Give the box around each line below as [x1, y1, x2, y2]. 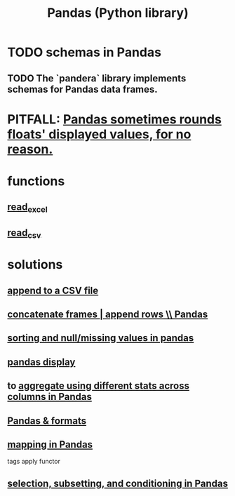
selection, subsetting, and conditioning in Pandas [7, 477, 228, 489]
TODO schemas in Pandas [7, 44, 161, 60]
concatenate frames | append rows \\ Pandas [7, 309, 208, 321]
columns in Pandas [7, 391, 93, 403]
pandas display [7, 356, 76, 368]
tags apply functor [7, 457, 61, 466]
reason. [7, 141, 53, 157]
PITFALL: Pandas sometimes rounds [7, 111, 222, 127]
